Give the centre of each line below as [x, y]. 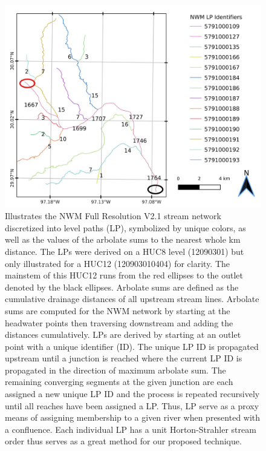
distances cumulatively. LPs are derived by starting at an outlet [123, 334]
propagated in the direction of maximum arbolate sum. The [115, 370]
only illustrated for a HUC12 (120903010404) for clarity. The [118, 263]
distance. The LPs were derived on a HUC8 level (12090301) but [125, 251]
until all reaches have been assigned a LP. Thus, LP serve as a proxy [132, 405]
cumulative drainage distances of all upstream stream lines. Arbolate [132, 299]
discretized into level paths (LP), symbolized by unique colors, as [125, 227]
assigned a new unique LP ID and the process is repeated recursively [132, 394]
